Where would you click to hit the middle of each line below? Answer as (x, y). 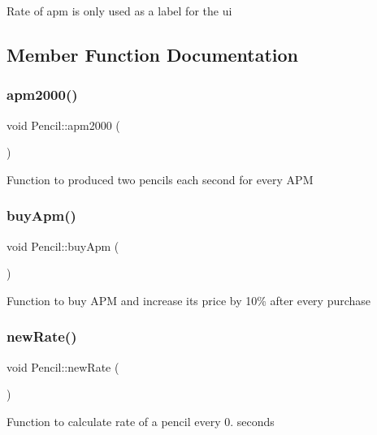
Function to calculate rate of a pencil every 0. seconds (141, 421)
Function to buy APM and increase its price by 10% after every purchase (189, 300)
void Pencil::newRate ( (63, 366)
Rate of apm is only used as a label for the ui (119, 11)
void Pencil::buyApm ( (63, 245)
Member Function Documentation (153, 54)
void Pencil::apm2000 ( (63, 125)
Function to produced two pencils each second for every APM (160, 179)
